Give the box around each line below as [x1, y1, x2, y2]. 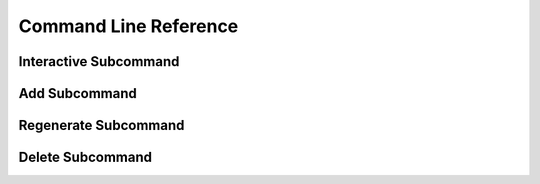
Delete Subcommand [18, 149, 152, 166]
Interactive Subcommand [18, 53, 180, 70]
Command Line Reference [18, 15, 239, 37]
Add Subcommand [18, 85, 137, 102]
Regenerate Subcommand [18, 117, 185, 134]
